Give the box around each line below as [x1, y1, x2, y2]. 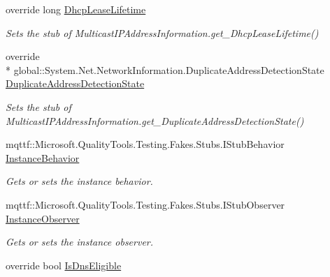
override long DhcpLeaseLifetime [6, 2, 146, 16]
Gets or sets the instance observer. [6, 234, 154, 249]
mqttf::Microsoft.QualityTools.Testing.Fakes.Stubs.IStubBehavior [6, 137, 285, 151]
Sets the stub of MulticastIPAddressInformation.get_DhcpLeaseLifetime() [6, 25, 319, 40]
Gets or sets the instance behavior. [6, 174, 153, 188]
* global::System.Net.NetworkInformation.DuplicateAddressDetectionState [6, 62, 324, 77]
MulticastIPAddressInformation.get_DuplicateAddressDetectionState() [6, 113, 304, 128]
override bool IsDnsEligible [6, 257, 122, 272]
